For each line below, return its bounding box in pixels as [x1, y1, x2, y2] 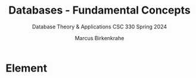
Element [5, 61, 48, 74]
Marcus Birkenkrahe [74, 34, 125, 41]
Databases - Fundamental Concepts [8, 4, 191, 17]
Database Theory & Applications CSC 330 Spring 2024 [32, 23, 167, 30]
